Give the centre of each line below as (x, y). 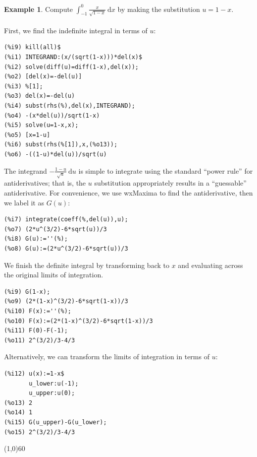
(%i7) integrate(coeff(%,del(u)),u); (66, 220)
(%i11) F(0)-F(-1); (36, 331)
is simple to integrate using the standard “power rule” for (166, 170)
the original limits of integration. (54, 275)
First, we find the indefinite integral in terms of (76, 30)
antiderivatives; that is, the (45, 183)
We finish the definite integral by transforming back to (87, 265)
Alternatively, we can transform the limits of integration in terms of (107, 357)
